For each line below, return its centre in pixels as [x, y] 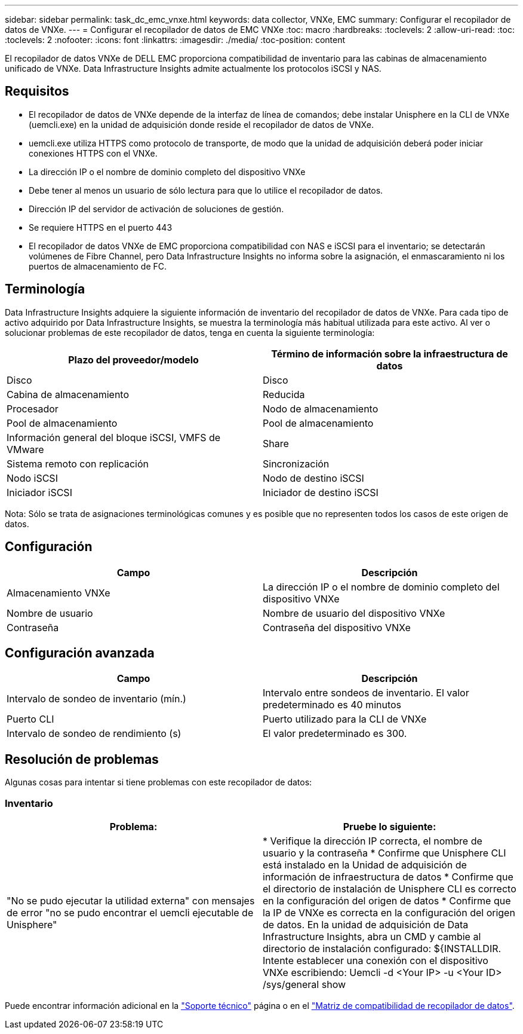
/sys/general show [304, 984]
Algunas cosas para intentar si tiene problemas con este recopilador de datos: [159, 782]
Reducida [284, 394]
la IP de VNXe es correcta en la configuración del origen [389, 912]
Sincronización [296, 464]
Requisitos [37, 91]
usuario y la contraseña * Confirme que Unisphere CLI [384, 853]
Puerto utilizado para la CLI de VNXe [345, 719]
